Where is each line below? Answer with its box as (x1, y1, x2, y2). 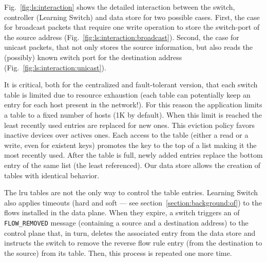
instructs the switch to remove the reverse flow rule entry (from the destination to (4, 237, 262, 248)
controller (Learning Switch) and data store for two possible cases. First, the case (4, 11, 260, 22)
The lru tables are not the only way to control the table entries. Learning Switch (4, 187, 258, 198)
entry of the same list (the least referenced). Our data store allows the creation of (4, 159, 261, 170)
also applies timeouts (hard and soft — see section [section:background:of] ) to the (4, 197, 262, 208)
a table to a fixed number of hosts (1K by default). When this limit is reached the (4, 109, 262, 120)
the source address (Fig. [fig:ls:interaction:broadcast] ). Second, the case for (4, 31, 239, 42)
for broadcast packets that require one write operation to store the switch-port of (4, 22, 260, 32)
